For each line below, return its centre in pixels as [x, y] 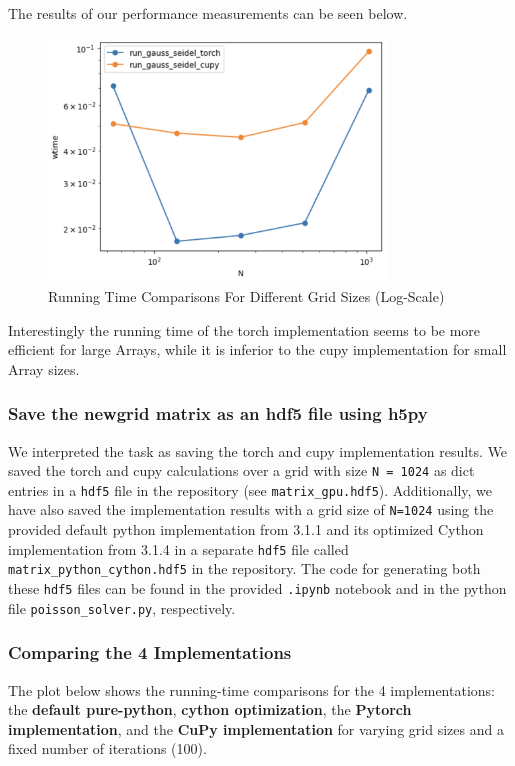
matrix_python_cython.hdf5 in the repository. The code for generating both [244, 568]
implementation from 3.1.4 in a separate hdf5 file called [178, 548]
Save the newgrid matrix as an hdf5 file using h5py [218, 413]
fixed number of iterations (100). [107, 748]
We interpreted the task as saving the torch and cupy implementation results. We [258, 450]
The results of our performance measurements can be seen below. [208, 13]
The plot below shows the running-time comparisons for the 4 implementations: [251, 689]
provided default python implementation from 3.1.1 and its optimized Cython [246, 529]
